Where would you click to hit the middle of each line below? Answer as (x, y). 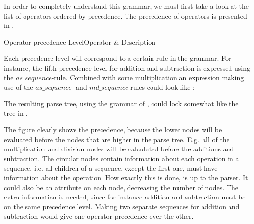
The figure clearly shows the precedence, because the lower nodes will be (113, 129)
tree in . (16, 113)
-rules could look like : (161, 87)
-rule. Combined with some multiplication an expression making (148, 77)
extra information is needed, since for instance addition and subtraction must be (125, 197)
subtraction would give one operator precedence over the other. (99, 216)
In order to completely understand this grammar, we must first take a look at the (127, 6)
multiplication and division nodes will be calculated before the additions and (119, 149)
